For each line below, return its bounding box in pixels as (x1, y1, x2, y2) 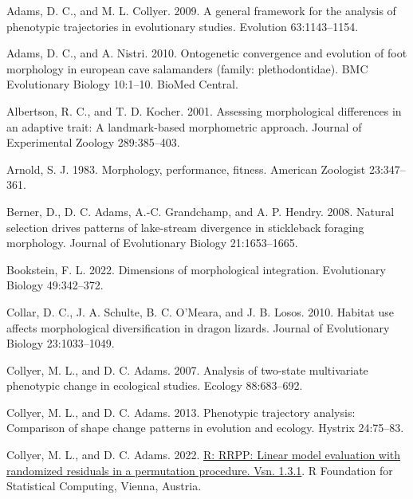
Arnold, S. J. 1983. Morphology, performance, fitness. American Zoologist (6, 160, 366, 177)
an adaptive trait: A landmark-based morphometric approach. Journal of (6, 118, 362, 135)
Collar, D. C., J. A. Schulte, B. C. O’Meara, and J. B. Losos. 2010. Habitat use (6, 303, 395, 320)
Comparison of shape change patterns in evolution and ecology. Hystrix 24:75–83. (6, 419, 404, 436)
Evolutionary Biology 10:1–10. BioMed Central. (6, 76, 238, 92)
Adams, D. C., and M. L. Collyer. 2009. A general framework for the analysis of (6, 2, 396, 18)
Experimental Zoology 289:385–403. (6, 134, 180, 151)
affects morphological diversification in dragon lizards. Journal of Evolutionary (6, 319, 390, 336)
